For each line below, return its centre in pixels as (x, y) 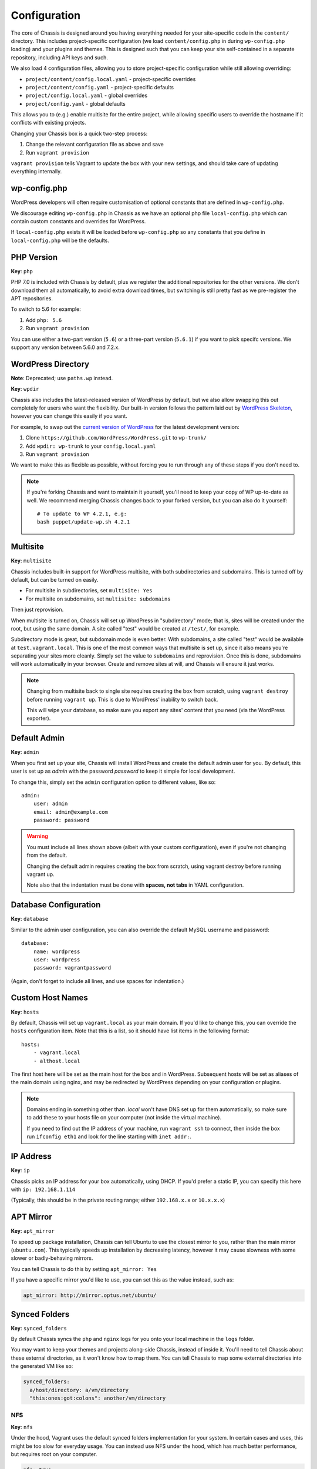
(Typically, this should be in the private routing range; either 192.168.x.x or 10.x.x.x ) (118, 1200)
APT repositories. (32, 298)
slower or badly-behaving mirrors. (52, 1258)
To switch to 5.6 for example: (46, 309)
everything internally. (36, 172)
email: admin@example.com (71, 812)
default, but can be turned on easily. (55, 579)
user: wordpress (57, 960)
